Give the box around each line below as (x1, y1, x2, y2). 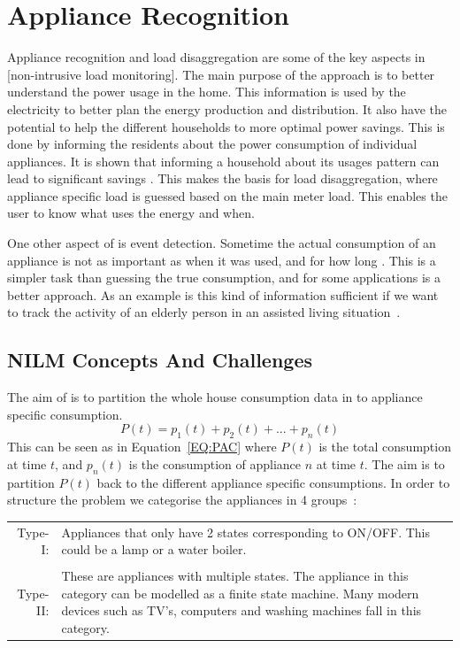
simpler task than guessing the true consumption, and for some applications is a (7, 268, 441, 287)
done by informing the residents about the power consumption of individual (7, 135, 418, 153)
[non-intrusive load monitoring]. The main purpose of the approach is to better (7, 65, 435, 83)
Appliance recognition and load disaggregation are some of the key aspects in (7, 48, 425, 66)
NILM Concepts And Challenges (7, 346, 312, 374)
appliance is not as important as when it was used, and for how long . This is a (7, 251, 436, 269)
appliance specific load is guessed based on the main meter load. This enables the (7, 186, 448, 204)
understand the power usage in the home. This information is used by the (7, 82, 406, 101)
